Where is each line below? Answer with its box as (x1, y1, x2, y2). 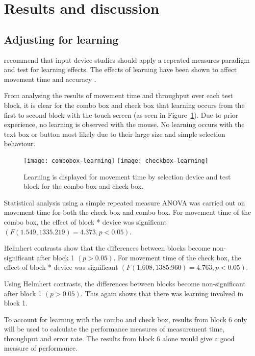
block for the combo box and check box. (24, 181, 144, 191)
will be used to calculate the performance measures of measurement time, (4, 324, 225, 334)
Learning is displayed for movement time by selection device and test (24, 171, 231, 181)
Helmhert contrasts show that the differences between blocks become (4, 243, 210, 253)
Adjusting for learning (4, 31, 119, 47)
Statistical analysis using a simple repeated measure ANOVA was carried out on (4, 197, 245, 207)
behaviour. (4, 138, 36, 149)
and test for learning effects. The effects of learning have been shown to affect (4, 64, 237, 75)
